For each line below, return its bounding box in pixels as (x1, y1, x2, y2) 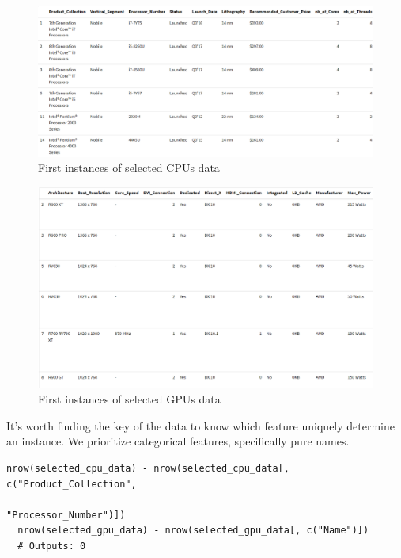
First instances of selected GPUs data (38, 391, 221, 407)
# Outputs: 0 (17, 540, 86, 552)
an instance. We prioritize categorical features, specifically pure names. (6, 433, 350, 449)
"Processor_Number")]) (6, 509, 126, 521)
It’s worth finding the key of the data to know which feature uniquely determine (6, 417, 395, 434)
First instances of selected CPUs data (38, 159, 220, 176)
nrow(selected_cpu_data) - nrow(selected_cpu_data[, (6, 463, 289, 475)
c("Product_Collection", (6, 478, 137, 490)
